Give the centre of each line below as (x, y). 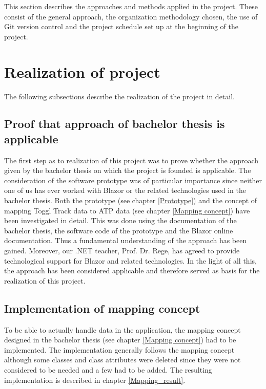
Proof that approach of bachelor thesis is (115, 124)
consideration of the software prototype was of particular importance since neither (133, 180)
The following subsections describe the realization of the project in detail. (119, 96)
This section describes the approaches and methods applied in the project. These (131, 6)
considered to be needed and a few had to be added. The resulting (108, 369)
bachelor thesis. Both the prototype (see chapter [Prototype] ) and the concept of (131, 200)
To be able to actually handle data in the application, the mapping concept (122, 329)
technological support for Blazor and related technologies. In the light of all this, (130, 260)
